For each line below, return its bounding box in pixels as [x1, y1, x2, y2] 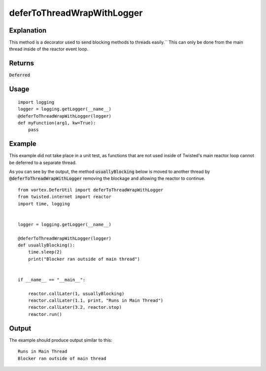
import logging [18, 99, 55, 105]
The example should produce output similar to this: [9, 337, 113, 343]
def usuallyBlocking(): [18, 242, 75, 248]
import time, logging [18, 201, 70, 206]
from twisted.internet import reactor [18, 194, 112, 200]
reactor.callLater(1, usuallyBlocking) [28, 290, 125, 296]
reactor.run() [28, 311, 63, 317]
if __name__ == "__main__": [18, 277, 86, 283]
